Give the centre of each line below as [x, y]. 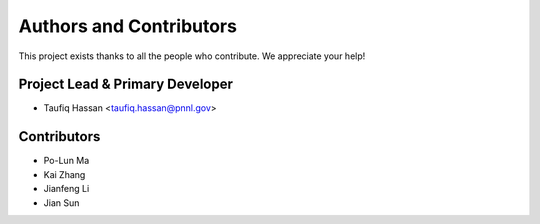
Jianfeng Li [66, 189]
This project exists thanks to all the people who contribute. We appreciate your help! [192, 56]
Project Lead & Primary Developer [126, 84]
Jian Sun [61, 202]
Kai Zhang [64, 174]
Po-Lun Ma [66, 161]
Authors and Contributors [127, 26]
